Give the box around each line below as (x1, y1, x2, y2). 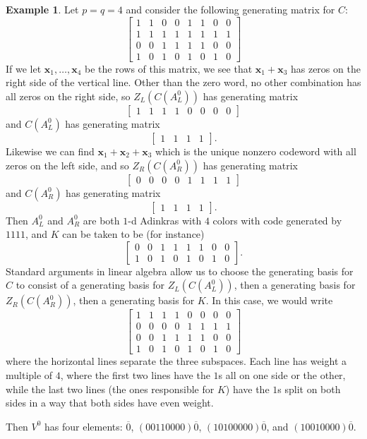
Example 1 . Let (6, 2, 79, 16)
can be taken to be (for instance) (62, 227, 205, 241)
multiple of (6, 368, 53, 382)
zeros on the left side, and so (6, 157, 129, 172)
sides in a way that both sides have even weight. (6, 395, 214, 410)
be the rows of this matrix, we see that (85, 61, 253, 76)
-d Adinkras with (128, 212, 202, 227)
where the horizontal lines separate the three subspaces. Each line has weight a (6, 354, 347, 368)
